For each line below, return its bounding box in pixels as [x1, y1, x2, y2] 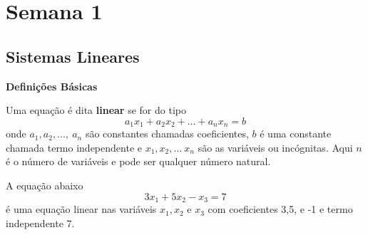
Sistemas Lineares [6, 45, 140, 67]
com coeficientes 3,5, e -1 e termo [208, 202, 353, 216]
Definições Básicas [6, 78, 98, 93]
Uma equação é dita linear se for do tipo [6, 103, 186, 117]
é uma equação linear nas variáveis [6, 202, 157, 216]
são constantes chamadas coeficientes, [85, 126, 249, 141]
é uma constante [260, 126, 332, 141]
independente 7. [6, 215, 75, 230]
